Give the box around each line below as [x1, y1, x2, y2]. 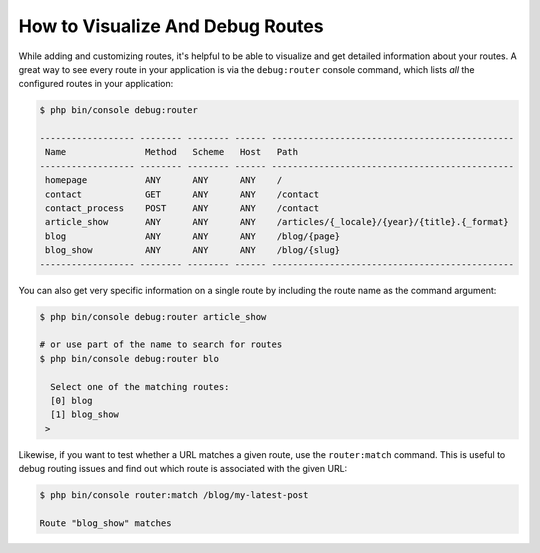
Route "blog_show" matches [39, 517, 172, 529]
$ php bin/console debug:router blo [39, 353, 220, 364]
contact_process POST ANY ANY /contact [45, 203, 320, 214]
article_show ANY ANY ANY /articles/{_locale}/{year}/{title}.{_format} [45, 216, 509, 228]
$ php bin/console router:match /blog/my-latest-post [39, 490, 309, 501]
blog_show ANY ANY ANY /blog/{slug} [45, 245, 341, 256]
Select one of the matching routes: [50, 381, 230, 392]
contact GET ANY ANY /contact [45, 188, 320, 200]
